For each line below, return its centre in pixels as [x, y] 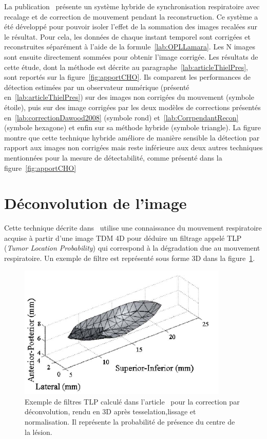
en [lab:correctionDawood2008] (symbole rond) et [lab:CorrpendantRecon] [121, 117]
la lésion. [39, 432]
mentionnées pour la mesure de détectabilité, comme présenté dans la [113, 157]
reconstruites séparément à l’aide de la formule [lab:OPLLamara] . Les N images [130, 47]
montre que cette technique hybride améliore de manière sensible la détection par [132, 137]
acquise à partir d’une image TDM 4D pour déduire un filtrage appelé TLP [123, 238]
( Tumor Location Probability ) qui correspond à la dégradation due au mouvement [132, 248]
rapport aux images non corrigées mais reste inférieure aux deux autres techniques [133, 147]
